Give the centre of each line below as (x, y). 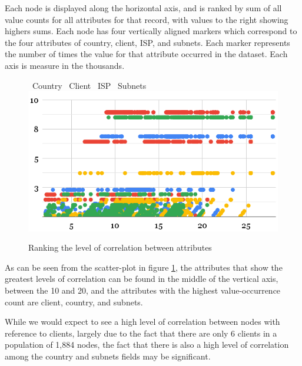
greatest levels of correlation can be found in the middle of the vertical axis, (142, 279)
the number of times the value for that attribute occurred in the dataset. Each (146, 54)
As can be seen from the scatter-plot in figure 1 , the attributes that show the (144, 267)
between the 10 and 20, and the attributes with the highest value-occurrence (143, 290)
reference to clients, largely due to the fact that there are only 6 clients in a (141, 333)
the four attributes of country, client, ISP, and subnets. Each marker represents (147, 42)
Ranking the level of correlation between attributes (120, 247)
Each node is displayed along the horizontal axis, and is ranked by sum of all (143, 8)
